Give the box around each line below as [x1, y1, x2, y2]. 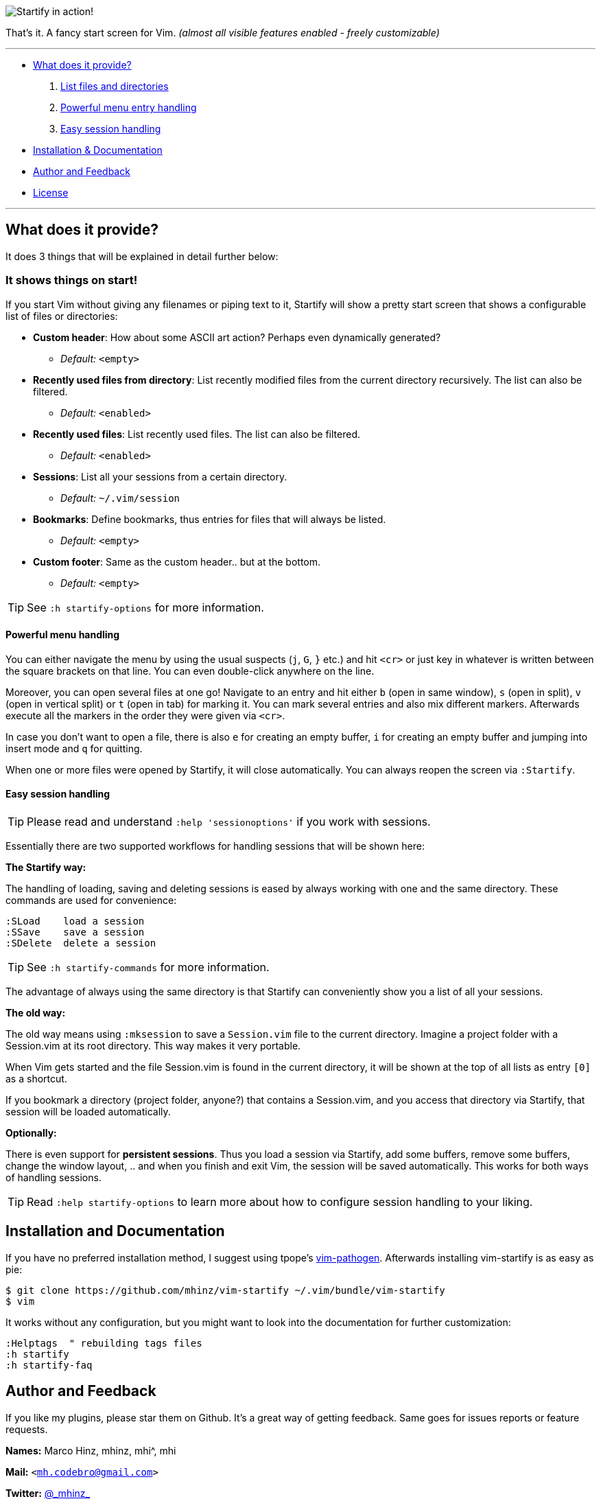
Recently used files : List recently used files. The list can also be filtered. [33, 428, 361, 440]
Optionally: [5, 1127, 57, 1139]
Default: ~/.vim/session [60, 491, 180, 504]
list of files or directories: [5, 310, 118, 322]
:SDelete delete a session [5, 938, 156, 949]
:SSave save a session [5, 927, 145, 938]
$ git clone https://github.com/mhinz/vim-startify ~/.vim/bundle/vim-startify [5, 1284, 445, 1296]
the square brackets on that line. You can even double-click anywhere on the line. [5, 664, 375, 677]
